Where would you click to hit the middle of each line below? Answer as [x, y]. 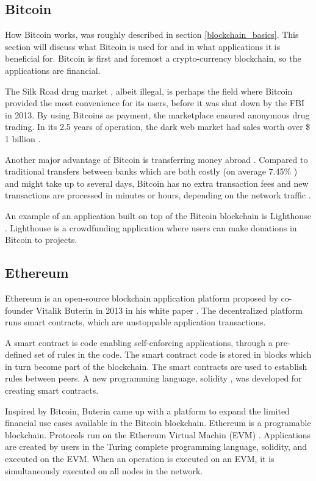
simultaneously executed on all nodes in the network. [104, 470]
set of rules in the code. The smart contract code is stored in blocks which [173, 354]
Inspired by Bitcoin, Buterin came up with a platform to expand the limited [147, 410]
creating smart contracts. [52, 390]
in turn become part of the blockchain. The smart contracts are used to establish [156, 366]
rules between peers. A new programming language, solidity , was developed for [153, 378]
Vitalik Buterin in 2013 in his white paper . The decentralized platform [169, 310]
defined [18, 354]
